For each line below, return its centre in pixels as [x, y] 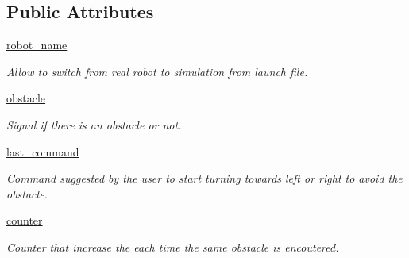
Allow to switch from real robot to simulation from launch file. [157, 71]
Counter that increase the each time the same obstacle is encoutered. [173, 246]
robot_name [37, 45]
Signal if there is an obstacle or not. [94, 124]
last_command [43, 151]
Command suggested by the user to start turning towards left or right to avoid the [204, 178]
